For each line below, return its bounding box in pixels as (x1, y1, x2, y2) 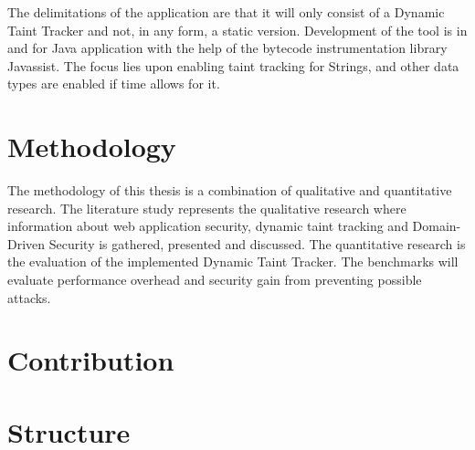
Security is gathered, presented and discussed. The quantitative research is (48, 234, 466, 253)
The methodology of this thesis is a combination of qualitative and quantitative (7, 181, 452, 200)
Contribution (7, 341, 174, 379)
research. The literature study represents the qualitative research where (7, 198, 406, 217)
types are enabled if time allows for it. (7, 74, 220, 93)
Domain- (412, 216, 461, 235)
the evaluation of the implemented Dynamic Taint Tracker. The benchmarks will (7, 252, 459, 271)
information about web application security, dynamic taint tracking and (7, 216, 408, 235)
